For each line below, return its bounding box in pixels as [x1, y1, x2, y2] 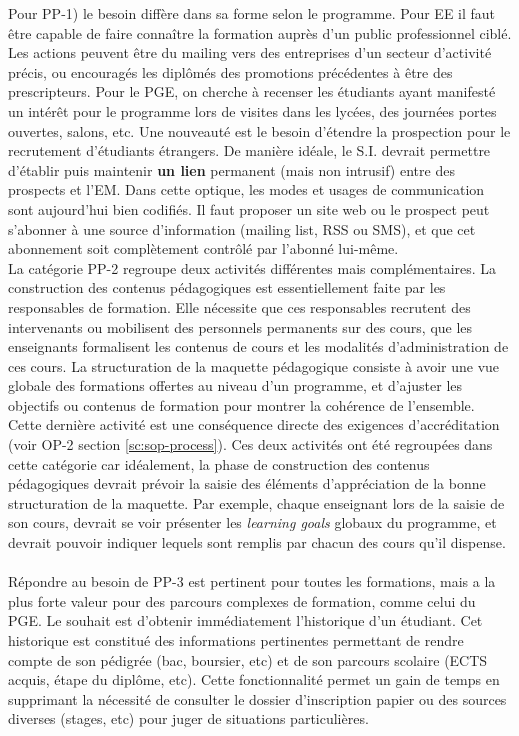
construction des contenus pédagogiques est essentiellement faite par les [8, 277, 446, 298]
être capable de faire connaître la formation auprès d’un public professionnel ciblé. [8, 22, 512, 43]
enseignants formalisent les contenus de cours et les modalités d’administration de [8, 336, 509, 357]
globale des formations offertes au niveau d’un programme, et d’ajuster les [8, 375, 463, 396]
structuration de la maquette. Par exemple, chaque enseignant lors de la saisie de [8, 492, 505, 513]
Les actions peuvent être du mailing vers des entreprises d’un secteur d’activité [8, 42, 492, 63]
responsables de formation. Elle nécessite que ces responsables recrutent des [8, 296, 471, 317]
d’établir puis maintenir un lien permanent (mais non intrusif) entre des [8, 159, 455, 180]
